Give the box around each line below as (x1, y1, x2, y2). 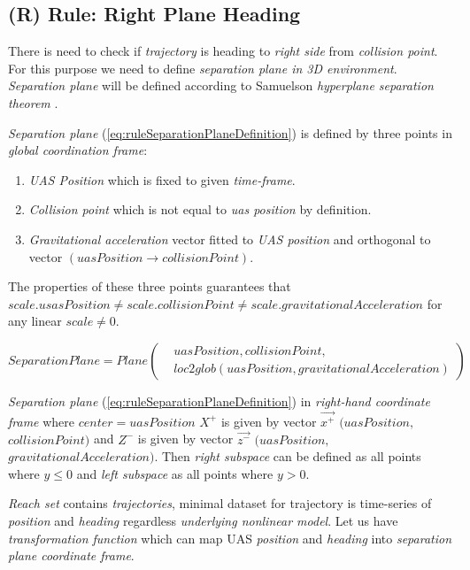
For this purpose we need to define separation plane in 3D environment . (8, 58, 397, 77)
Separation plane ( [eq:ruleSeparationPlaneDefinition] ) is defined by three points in (8, 123, 452, 142)
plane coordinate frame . (8, 546, 135, 565)
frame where (8, 412, 75, 430)
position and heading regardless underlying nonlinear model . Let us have (8, 512, 398, 530)
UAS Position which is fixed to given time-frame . (28, 170, 296, 189)
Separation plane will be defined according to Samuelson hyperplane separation (8, 76, 434, 95)
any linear (8, 312, 62, 330)
